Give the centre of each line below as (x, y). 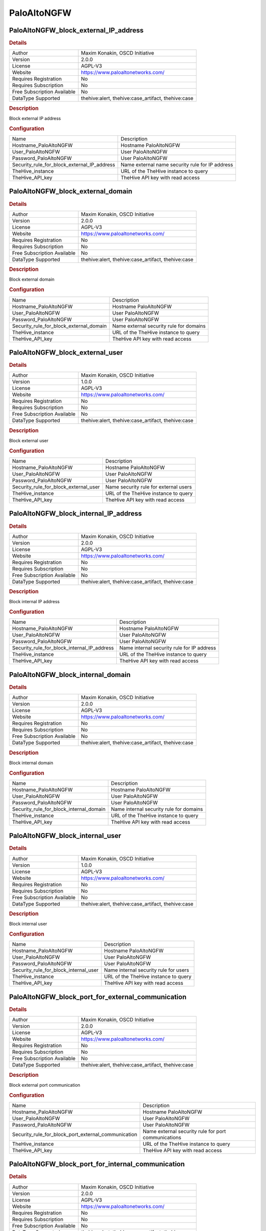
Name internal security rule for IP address (168, 648)
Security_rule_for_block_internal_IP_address (63, 648)
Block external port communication (45, 1085)
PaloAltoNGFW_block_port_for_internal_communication (97, 1164)
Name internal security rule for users (147, 970)
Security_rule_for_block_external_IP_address (64, 165)
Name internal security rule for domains (157, 809)
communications (162, 1137)
